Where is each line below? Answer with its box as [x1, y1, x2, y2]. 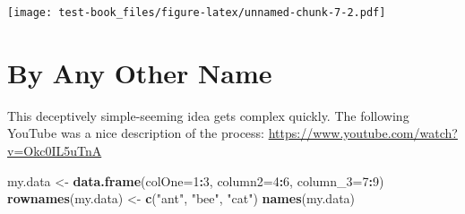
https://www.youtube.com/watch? [268, 124, 458, 142]
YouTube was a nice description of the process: [7, 124, 264, 142]
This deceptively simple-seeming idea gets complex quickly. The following [7, 106, 409, 124]
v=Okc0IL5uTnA [7, 141, 102, 159]
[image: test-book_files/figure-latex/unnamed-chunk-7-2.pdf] [7, 6, 386, 19]
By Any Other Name [7, 54, 272, 90]
